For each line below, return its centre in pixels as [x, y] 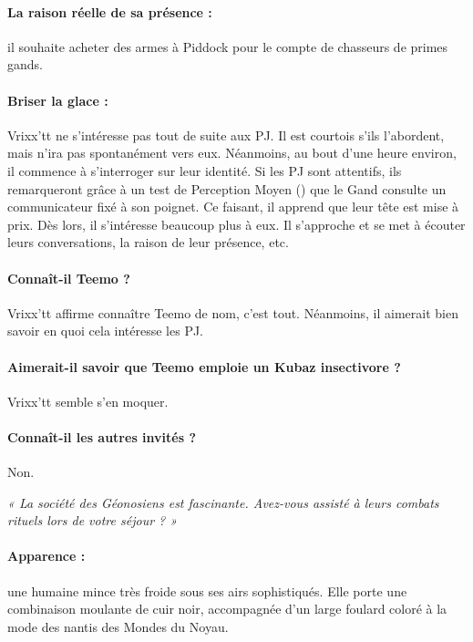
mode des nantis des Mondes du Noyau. [118, 626]
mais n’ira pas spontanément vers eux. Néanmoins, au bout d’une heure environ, [232, 153]
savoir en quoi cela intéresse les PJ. [106, 331]
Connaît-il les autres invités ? [102, 436]
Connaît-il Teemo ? [69, 278]
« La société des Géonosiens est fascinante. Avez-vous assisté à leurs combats [223, 502]
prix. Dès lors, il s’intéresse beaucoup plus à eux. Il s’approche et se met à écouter [236, 224]
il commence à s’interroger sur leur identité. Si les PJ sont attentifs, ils [205, 170]
